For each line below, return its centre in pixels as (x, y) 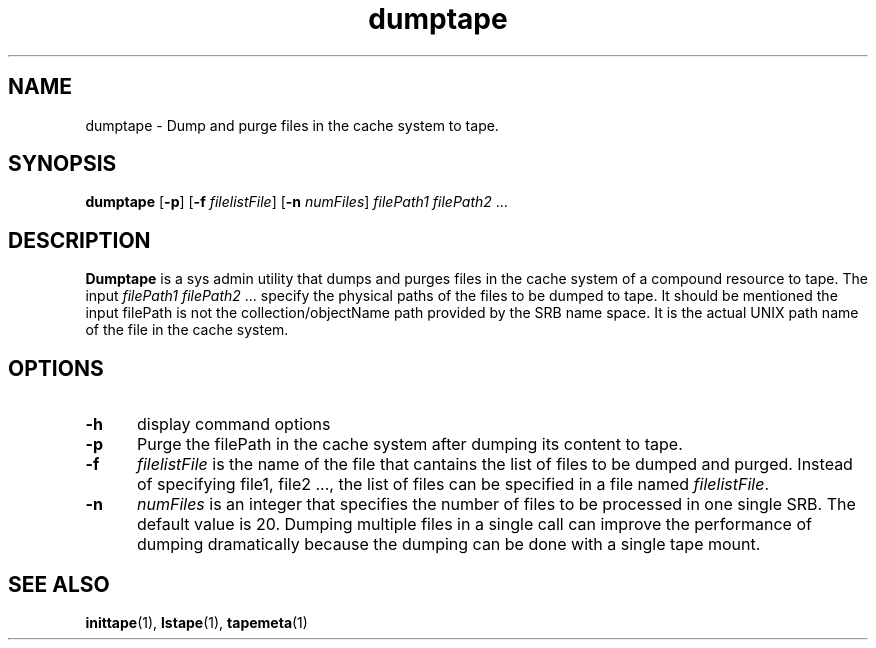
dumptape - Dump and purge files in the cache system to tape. (292, 125)
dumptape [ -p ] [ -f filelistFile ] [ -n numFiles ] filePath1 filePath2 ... (296, 202)
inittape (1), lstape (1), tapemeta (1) (196, 622)
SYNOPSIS (62, 164)
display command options (233, 424)
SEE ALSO (59, 584)
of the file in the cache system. (187, 330)
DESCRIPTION (79, 240)
